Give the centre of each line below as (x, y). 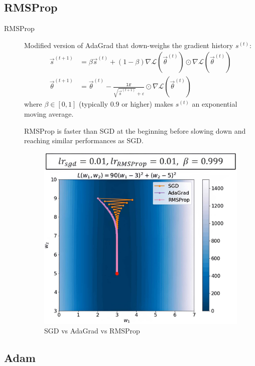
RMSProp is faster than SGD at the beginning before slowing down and (135, 130)
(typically (94, 104)
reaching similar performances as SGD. (84, 140)
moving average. (49, 114)
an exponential (215, 104)
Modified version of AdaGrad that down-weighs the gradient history (129, 45)
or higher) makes (148, 104)
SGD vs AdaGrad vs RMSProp (92, 331)
